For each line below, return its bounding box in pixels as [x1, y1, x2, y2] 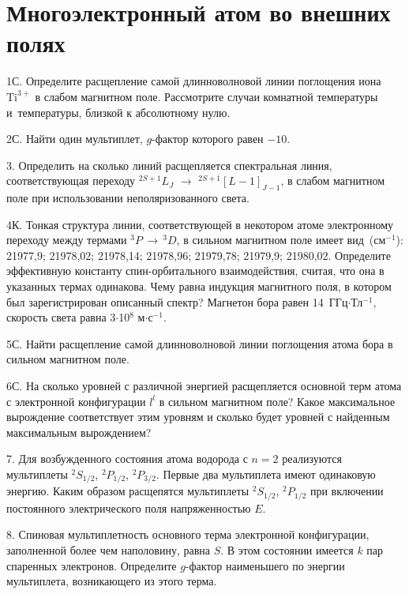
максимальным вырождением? [6, 423, 152, 440]
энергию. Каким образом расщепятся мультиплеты [6, 483, 250, 499]
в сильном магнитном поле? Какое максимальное [159, 393, 396, 409]
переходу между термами [6, 231, 127, 248]
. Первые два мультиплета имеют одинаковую [156, 465, 376, 482]
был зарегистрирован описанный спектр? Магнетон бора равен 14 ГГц [6, 293, 348, 310]
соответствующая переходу [6, 172, 136, 189]
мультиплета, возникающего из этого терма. [6, 573, 217, 589]
